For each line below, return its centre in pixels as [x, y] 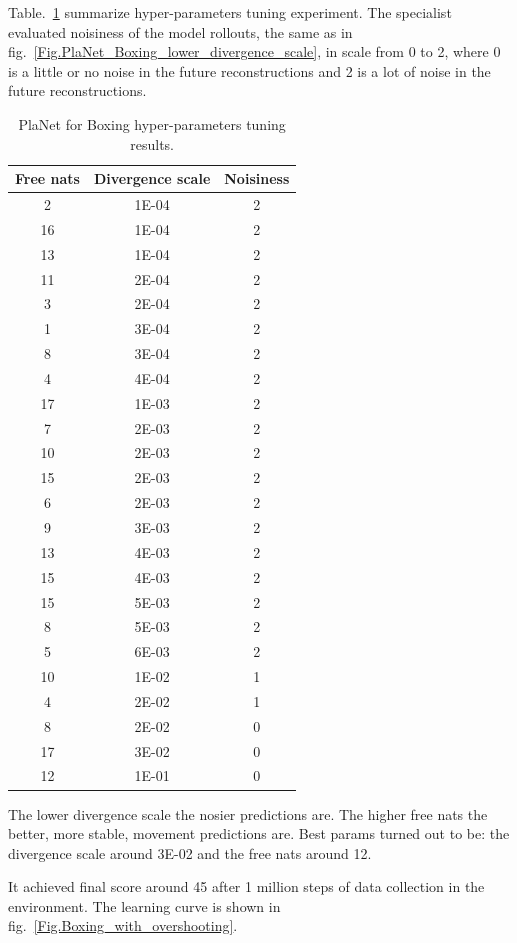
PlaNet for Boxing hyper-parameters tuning [152, 123]
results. [152, 143]
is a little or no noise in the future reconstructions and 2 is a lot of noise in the [249, 70]
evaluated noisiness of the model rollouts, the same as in [180, 31]
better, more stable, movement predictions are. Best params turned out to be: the [259, 833]
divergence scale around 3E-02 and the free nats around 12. [190, 852]
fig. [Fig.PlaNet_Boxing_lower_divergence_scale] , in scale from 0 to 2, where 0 [254, 51]
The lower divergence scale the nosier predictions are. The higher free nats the [248, 813]
